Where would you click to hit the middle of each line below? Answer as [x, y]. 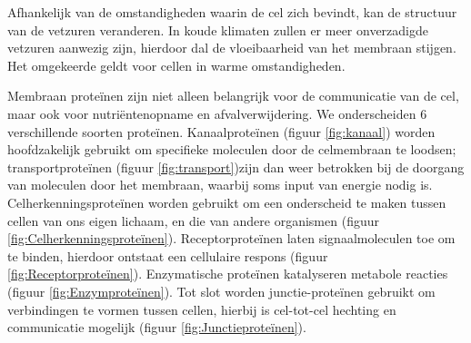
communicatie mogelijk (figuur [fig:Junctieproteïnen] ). [157, 327]
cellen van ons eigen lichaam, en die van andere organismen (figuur [193, 220]
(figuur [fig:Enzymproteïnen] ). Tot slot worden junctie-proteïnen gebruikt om [221, 291]
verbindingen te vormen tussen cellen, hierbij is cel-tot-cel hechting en [202, 309]
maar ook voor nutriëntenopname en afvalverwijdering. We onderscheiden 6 [217, 113]
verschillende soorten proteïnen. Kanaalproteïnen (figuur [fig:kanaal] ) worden [221, 131]
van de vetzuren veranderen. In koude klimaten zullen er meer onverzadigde [218, 29]
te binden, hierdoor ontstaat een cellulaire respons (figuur [168, 255]
